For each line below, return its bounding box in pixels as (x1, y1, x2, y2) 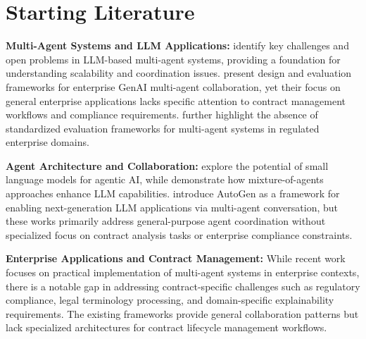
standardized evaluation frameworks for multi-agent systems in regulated (6, 121, 320, 135)
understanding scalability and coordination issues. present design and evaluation (6, 66, 352, 80)
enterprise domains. (6, 135, 89, 149)
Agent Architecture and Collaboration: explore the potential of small (6, 158, 329, 173)
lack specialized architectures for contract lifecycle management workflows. (6, 320, 327, 335)
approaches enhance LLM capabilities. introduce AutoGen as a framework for (6, 186, 340, 201)
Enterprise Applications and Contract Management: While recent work (6, 251, 346, 266)
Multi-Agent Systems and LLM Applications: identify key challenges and (6, 38, 349, 53)
